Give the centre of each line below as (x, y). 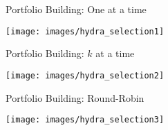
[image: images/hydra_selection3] (85, 120)
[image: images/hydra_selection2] (85, 75)
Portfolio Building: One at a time (76, 9)
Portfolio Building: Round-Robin (75, 97)
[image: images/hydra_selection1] (85, 31)
